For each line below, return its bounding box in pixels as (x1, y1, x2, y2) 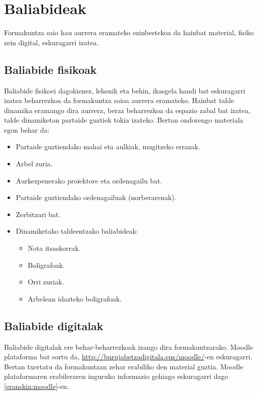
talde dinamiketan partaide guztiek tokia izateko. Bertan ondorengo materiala (4, 115, 243, 125)
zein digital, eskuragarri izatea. (4, 37, 99, 47)
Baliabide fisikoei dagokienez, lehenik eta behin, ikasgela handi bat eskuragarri (4, 85, 245, 95)
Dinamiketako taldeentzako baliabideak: (16, 226, 138, 236)
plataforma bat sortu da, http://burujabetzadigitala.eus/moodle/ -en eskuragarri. (4, 351, 252, 362)
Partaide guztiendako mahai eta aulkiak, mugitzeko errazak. (16, 141, 200, 152)
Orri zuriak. (28, 276, 64, 287)
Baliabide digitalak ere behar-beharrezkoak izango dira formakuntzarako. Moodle (4, 341, 253, 352)
